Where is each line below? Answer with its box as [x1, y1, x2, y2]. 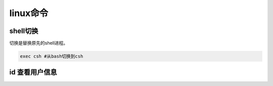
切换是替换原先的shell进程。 [9, 40, 68, 46]
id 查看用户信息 [9, 68, 57, 76]
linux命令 [9, 8, 49, 19]
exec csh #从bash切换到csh [20, 53, 83, 59]
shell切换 [9, 27, 38, 35]
